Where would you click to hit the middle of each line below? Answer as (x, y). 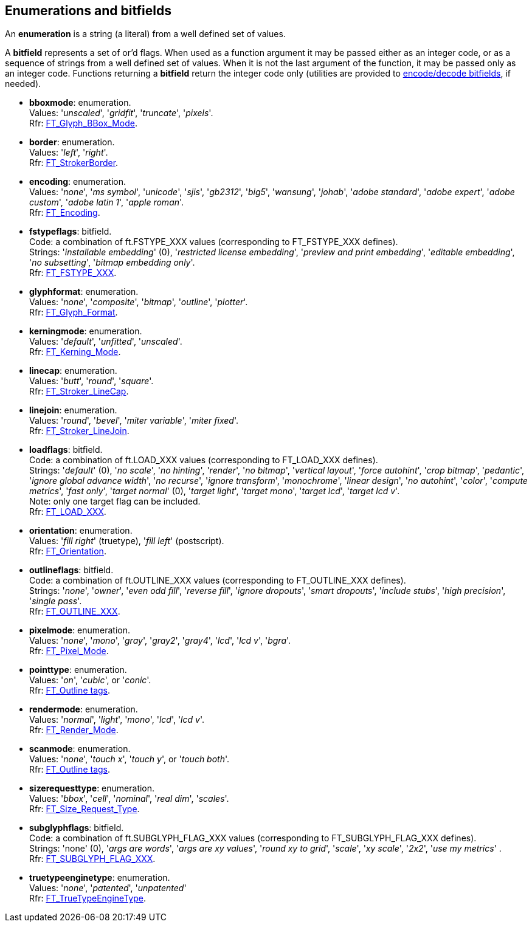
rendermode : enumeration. (84, 709)
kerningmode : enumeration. (86, 331)
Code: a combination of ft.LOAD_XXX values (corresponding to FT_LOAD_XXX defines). (204, 460)
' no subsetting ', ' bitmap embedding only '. (112, 263)
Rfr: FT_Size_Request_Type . (85, 809)
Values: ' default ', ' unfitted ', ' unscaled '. (106, 342)
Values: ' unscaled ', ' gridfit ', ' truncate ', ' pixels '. (121, 113)
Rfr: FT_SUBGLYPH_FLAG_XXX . (92, 859)
